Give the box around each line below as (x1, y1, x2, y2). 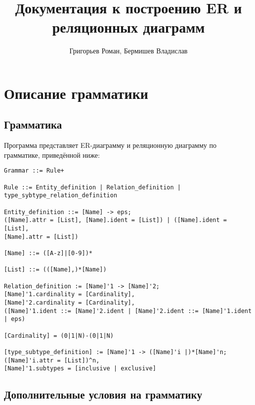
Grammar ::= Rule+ (4, 167, 64, 175)
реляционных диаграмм (52, 17, 205, 37)
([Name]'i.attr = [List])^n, (4, 357, 100, 364)
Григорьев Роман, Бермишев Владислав (69, 45, 188, 56)
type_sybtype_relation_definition (4, 192, 118, 199)
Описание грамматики (4, 83, 148, 103)
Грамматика (4, 117, 62, 132)
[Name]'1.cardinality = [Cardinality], (4, 291, 135, 298)
